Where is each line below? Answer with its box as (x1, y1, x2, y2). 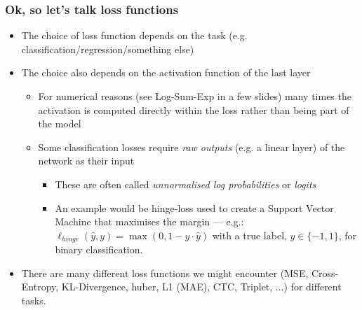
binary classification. (55, 242, 143, 257)
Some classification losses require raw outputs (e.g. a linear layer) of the (38, 139, 345, 154)
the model (38, 116, 81, 131)
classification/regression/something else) (21, 41, 194, 56)
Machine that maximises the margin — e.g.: (55, 214, 244, 229)
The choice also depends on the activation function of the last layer (21, 65, 311, 80)
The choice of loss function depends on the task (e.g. (21, 28, 248, 43)
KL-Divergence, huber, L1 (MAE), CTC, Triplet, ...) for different (61, 279, 342, 294)
